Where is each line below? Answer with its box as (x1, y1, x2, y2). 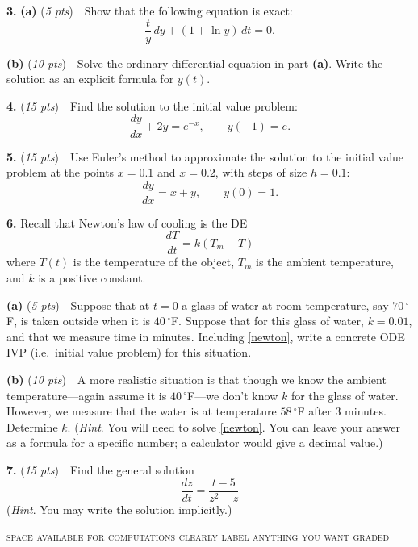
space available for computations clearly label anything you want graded (6, 528, 390, 545)
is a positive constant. (38, 269, 146, 286)
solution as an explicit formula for (6, 70, 174, 87)
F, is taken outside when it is (6, 312, 151, 329)
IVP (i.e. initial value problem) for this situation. (6, 344, 252, 361)
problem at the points (6, 164, 115, 181)
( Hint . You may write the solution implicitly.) (6, 500, 232, 517)
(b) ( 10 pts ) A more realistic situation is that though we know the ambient (6, 370, 387, 387)
